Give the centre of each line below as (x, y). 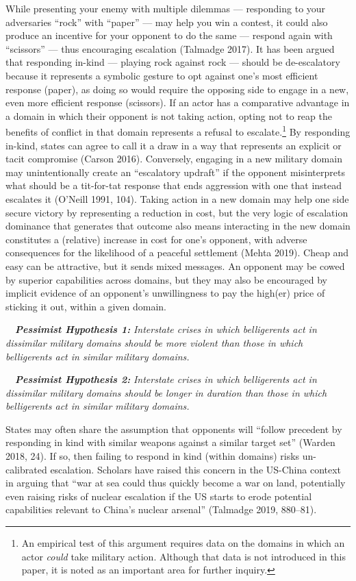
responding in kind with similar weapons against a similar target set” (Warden (170, 442)
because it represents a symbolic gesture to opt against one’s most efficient (162, 75)
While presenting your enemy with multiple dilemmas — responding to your (166, 8)
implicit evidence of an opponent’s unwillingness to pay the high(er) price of (165, 293)
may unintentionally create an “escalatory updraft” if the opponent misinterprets (175, 172)
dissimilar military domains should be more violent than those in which (154, 342)
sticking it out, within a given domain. (86, 306)
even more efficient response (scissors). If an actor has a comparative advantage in (178, 102)
